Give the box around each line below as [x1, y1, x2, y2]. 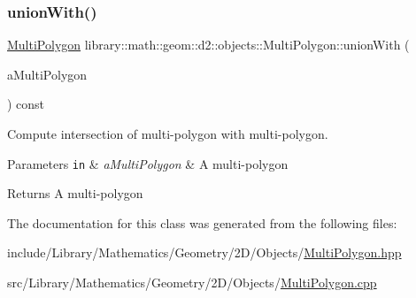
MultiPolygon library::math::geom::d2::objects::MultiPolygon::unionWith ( [7, 35, 410, 54]
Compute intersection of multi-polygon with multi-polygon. [7, 125, 328, 142]
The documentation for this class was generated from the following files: [7, 213, 397, 232]
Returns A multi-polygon [7, 184, 143, 202]
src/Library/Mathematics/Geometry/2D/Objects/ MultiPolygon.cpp [7, 273, 377, 292]
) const [7, 95, 45, 113]
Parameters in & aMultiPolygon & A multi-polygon [7, 154, 289, 172]
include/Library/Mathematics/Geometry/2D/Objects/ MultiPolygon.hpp [7, 243, 402, 262]
